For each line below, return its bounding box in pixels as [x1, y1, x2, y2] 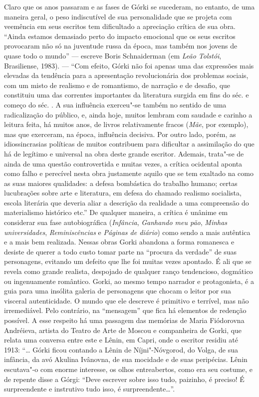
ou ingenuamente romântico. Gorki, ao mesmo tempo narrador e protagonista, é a [4, 275, 254, 286]
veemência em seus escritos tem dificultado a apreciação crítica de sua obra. [4, 21, 236, 31]
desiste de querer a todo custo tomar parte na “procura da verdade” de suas [4, 246, 237, 256]
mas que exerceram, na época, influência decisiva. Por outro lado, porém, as [4, 128, 236, 139]
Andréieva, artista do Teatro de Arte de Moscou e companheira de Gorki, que [4, 324, 242, 335]
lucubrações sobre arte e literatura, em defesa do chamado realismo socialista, [4, 187, 242, 198]
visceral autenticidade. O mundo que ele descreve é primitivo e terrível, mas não [4, 295, 249, 305]
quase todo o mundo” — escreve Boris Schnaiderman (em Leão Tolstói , [4, 50, 222, 60]
